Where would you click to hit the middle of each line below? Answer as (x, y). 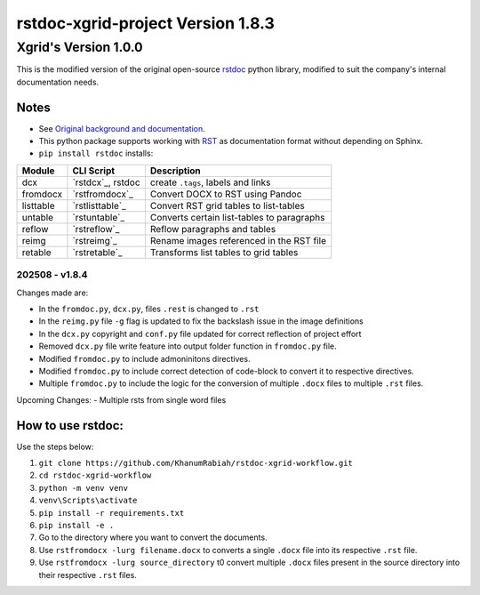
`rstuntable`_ (98, 217)
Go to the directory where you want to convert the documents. (153, 537)
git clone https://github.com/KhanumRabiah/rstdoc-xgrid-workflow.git (196, 463)
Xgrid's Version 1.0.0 (80, 47)
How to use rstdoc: (70, 426)
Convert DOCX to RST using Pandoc (226, 194)
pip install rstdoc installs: (96, 153)
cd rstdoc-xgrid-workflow (95, 475)
